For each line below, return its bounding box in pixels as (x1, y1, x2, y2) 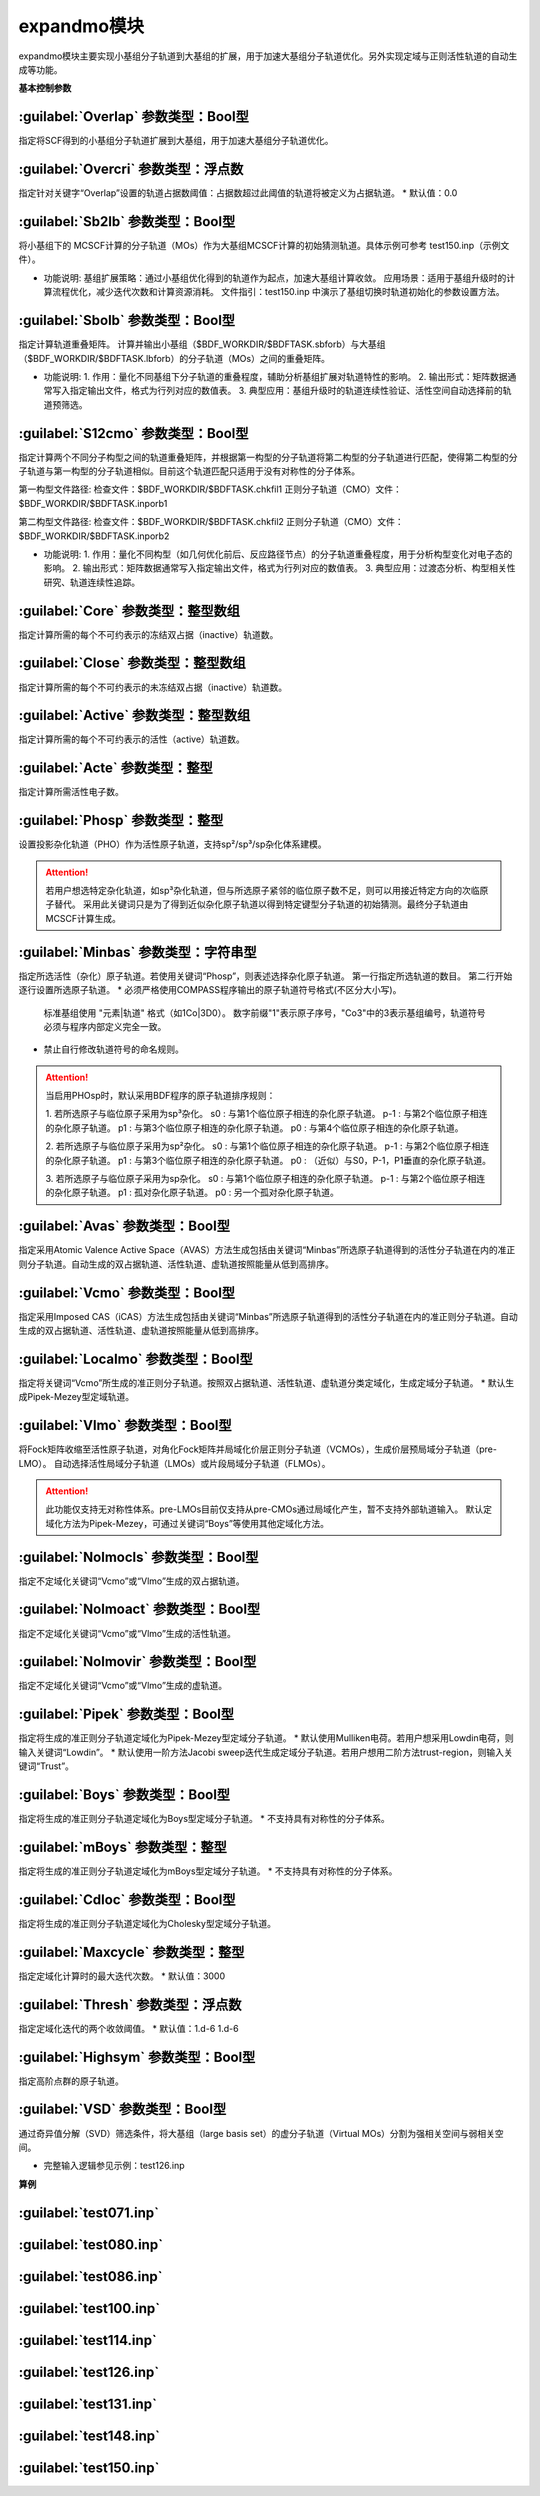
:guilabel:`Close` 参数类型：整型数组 (18, 655, 247, 672)
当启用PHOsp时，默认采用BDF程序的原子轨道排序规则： (45, 1090, 276, 1102)
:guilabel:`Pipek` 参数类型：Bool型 (18, 1706, 235, 1723)
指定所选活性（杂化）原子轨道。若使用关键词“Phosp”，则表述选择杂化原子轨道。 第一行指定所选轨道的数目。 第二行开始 (18, 970, 513, 982)
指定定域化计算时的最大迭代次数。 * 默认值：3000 (18, 1970, 226, 1982)
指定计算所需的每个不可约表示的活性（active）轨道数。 (18, 733, 245, 745)
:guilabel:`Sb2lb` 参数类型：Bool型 (18, 213, 236, 230)
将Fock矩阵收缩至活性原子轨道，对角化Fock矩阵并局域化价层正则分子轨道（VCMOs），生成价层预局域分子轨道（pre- (18, 1443, 497, 1455)
